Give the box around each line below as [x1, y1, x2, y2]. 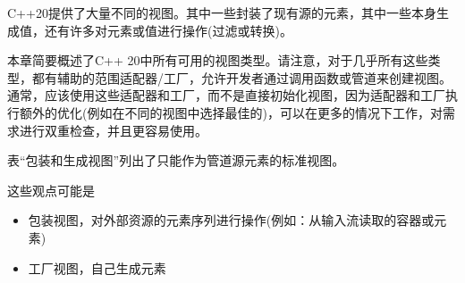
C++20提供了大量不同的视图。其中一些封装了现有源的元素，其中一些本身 [7, 4, 436, 21]
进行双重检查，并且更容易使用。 [19, 121, 207, 139]
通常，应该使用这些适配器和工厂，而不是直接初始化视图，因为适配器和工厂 [7, 86, 445, 104]
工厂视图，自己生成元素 [28, 258, 166, 277]
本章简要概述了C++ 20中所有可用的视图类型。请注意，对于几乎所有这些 [7, 51, 428, 70]
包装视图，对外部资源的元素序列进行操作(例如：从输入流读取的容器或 [28, 211, 435, 229]
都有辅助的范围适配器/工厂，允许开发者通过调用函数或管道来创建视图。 [31, 68, 452, 87]
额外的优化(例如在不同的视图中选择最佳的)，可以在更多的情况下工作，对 [19, 103, 443, 121]
